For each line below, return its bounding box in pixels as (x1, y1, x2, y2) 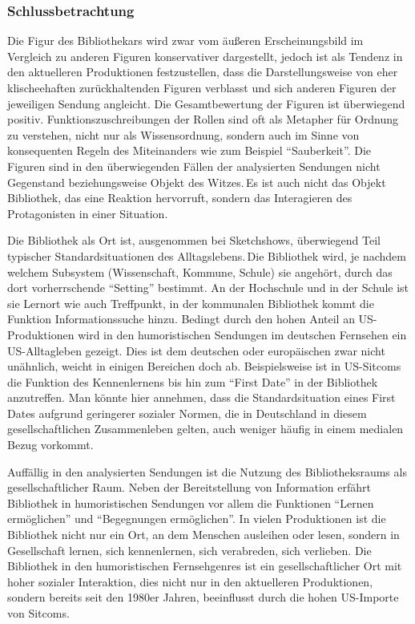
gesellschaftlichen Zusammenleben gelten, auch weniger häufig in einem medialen (7, 420, 404, 437)
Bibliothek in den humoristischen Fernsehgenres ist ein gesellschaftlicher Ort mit (7, 557, 402, 574)
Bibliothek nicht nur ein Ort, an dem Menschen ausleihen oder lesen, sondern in (7, 526, 400, 543)
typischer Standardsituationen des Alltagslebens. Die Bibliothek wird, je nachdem (7, 247, 406, 264)
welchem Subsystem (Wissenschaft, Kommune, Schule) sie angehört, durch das (7, 263, 393, 280)
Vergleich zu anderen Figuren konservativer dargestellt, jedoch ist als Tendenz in (7, 47, 403, 64)
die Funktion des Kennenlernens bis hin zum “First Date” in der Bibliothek (7, 373, 378, 390)
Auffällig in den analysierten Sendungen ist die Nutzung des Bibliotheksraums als (7, 463, 407, 480)
